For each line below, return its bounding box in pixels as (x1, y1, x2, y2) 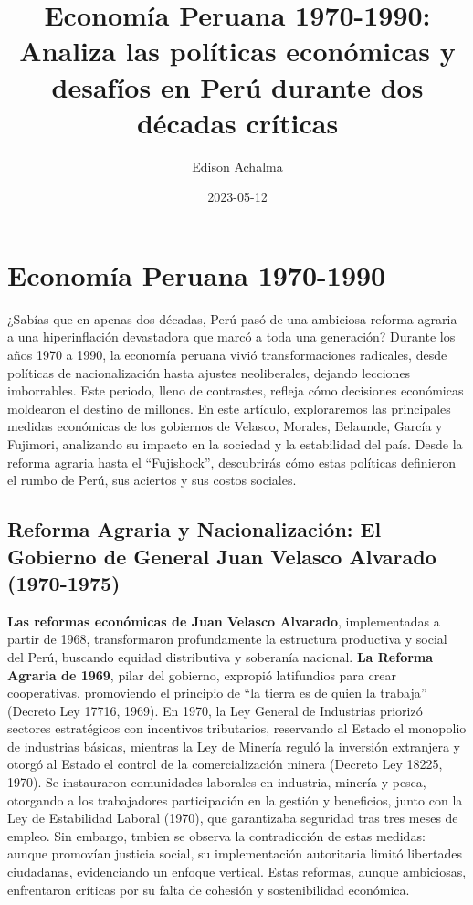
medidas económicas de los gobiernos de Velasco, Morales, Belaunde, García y (7, 416, 443, 436)
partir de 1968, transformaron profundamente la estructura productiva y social (7, 629, 447, 648)
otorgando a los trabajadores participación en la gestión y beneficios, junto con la (7, 790, 463, 809)
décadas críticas (136, 103, 339, 141)
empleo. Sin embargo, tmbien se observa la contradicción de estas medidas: (7, 826, 426, 845)
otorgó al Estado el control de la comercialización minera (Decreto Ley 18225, (7, 754, 443, 773)
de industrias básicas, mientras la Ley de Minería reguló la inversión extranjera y (7, 736, 460, 755)
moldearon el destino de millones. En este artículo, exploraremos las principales (7, 398, 451, 417)
